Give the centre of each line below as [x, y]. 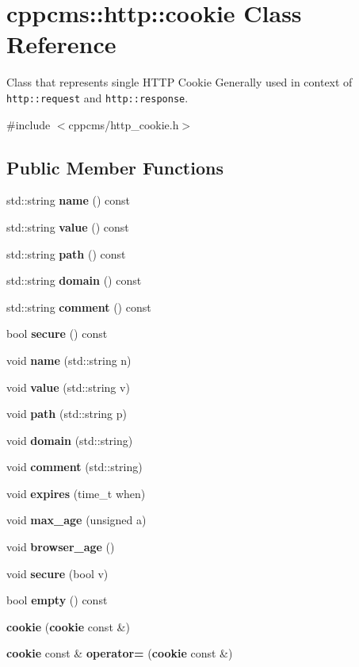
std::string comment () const [79, 307]
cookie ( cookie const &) [68, 626]
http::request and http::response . [97, 97]
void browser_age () [61, 547]
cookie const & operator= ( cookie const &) [120, 653]
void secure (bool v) [57, 573]
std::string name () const [69, 200]
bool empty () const [57, 600]
